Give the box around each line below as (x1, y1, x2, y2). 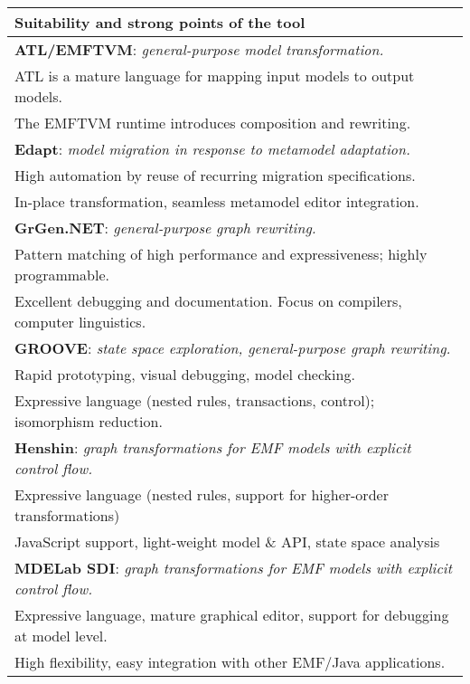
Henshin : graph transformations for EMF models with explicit (14, 437, 411, 458)
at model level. (14, 625, 108, 646)
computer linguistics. (14, 311, 146, 332)
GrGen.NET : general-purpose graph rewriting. (14, 217, 316, 238)
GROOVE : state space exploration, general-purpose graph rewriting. (14, 337, 451, 358)
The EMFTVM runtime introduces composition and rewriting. (14, 112, 411, 133)
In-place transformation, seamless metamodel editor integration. (14, 191, 419, 212)
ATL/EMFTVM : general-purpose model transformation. (14, 39, 384, 60)
